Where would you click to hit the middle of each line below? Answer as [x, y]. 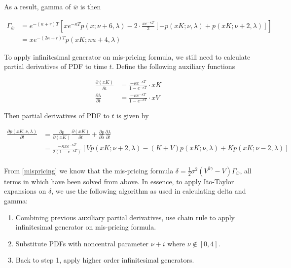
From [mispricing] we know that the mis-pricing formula [89, 170]
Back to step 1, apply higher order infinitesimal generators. [105, 260]
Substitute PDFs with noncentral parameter [82, 243]
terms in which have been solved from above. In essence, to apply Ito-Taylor [119, 181]
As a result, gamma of [37, 6]
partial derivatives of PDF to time [56, 66]
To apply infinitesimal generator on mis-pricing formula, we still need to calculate [127, 56]
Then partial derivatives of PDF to [57, 115]
